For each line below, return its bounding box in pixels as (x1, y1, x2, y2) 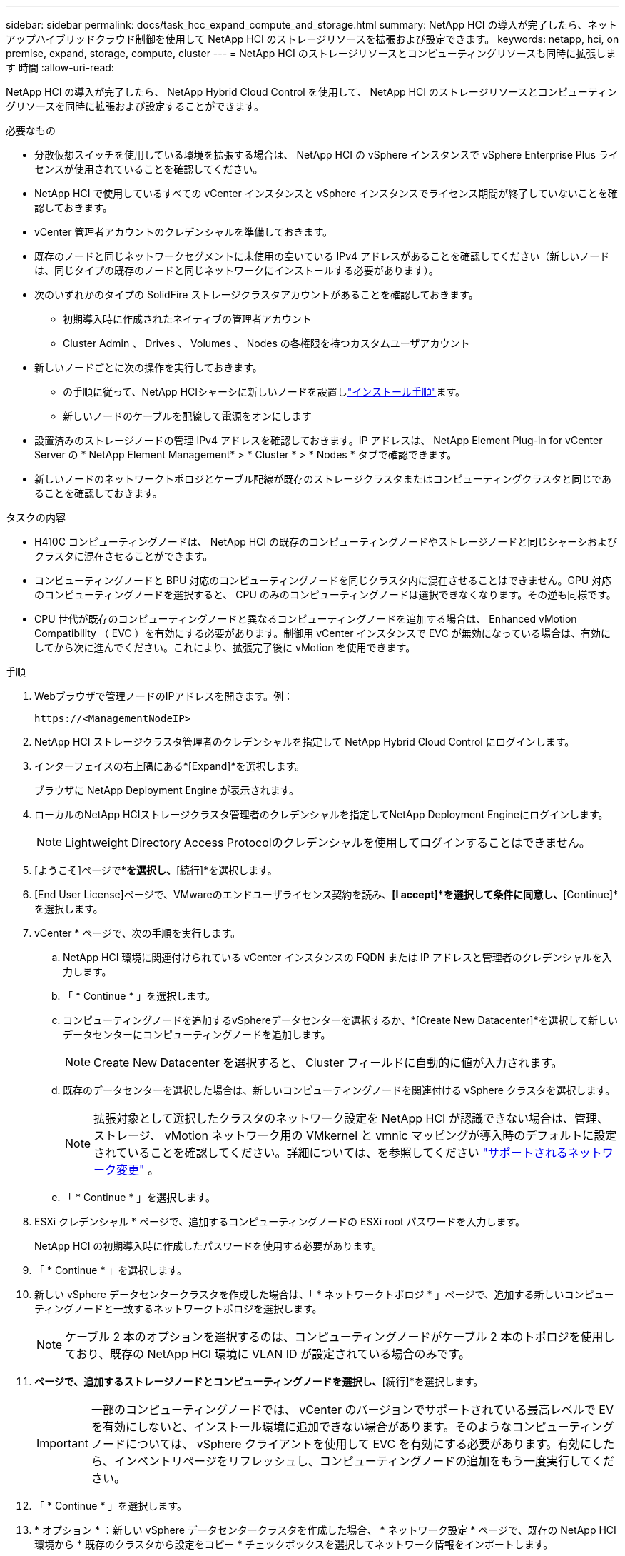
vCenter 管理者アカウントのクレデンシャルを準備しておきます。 (34, 226, 333, 238)
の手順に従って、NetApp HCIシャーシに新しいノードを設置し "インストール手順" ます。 (63, 386, 466, 398)
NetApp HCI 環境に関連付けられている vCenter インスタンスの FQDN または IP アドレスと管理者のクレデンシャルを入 (63, 951, 612, 963)
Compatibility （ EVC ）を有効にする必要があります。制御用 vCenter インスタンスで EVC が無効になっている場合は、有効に (34, 627, 611, 639)
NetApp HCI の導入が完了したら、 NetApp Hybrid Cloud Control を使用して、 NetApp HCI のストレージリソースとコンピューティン (6, 86, 618, 98)
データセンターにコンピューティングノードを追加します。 (63, 1028, 331, 1040)
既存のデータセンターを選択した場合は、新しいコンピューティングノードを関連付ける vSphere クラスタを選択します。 (63, 1084, 616, 1096)
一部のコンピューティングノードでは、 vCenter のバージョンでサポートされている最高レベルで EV (91, 1402, 614, 1417)
